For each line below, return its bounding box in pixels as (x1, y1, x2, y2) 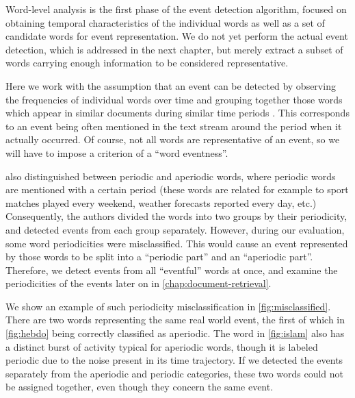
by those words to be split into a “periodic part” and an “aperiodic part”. (5, 249, 313, 264)
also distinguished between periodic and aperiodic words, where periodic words (5, 169, 336, 183)
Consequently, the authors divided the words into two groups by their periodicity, (5, 209, 347, 223)
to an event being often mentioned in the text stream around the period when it (5, 119, 342, 133)
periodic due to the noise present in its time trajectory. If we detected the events (5, 353, 343, 367)
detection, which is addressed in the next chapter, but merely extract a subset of (5, 42, 343, 56)
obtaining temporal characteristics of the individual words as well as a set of (5, 15, 325, 29)
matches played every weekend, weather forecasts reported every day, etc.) (5, 195, 317, 210)
